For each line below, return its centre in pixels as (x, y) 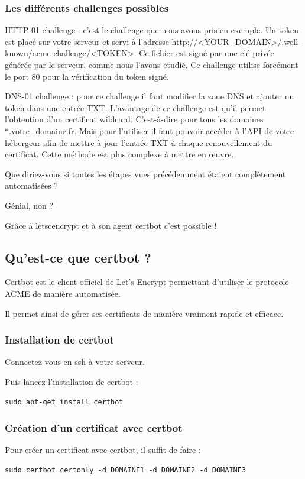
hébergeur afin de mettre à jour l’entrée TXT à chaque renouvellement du (139, 142)
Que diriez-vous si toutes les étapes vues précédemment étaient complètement (145, 174)
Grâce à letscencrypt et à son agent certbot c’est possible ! (111, 225)
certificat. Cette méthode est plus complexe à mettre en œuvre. (119, 154)
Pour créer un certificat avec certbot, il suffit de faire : (103, 450)
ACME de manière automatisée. (63, 293)
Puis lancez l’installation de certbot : (72, 381)
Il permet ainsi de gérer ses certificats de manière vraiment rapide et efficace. (144, 313)
